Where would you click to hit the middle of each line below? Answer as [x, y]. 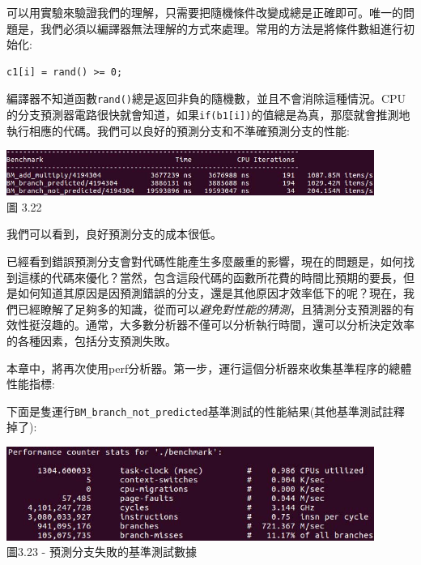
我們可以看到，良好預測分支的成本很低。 [114, 234]
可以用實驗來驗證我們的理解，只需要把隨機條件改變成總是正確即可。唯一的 [205, 12]
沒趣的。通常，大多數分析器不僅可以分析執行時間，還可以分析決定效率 [227, 325]
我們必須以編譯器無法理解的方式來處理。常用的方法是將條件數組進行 [221, 28]
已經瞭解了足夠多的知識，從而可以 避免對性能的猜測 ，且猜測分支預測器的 [210, 308]
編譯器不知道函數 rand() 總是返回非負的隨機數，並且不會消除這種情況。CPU [206, 98]
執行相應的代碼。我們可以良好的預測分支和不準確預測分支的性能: [178, 130]
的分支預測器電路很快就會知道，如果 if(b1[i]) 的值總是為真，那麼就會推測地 [208, 115]
